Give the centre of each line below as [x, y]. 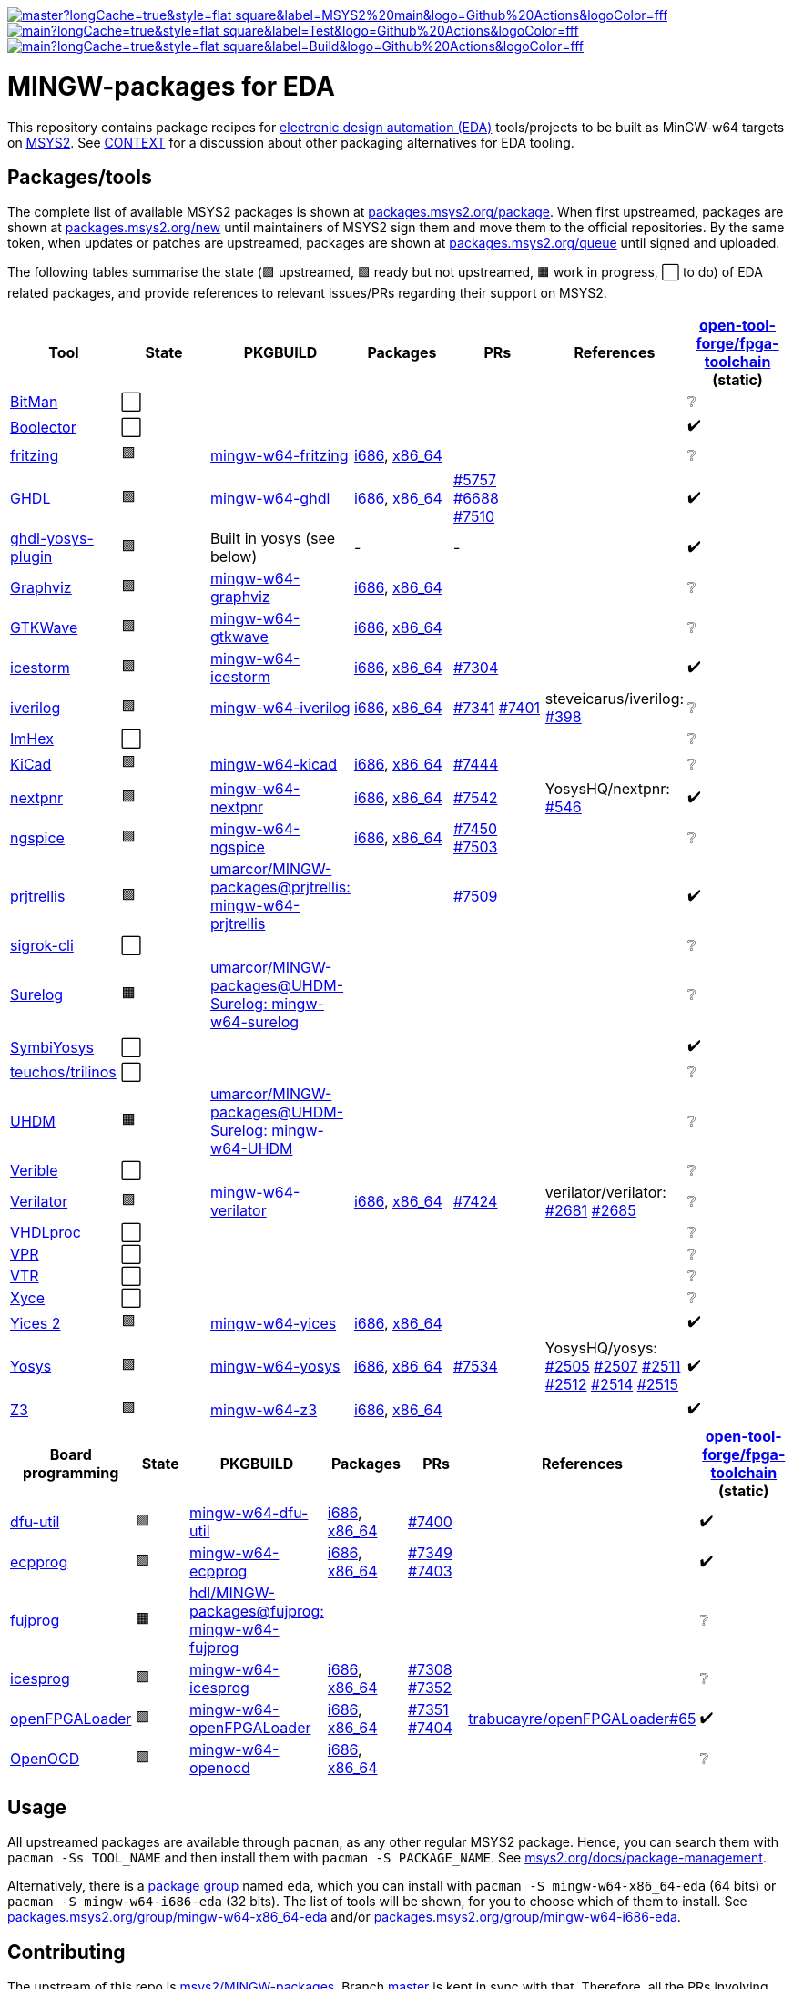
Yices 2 [36, 1323]
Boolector [43, 427]
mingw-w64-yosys [275, 1367]
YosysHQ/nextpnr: [607, 789]
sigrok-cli [42, 946]
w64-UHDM [252, 1149]
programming [71, 1473]
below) [234, 557]
